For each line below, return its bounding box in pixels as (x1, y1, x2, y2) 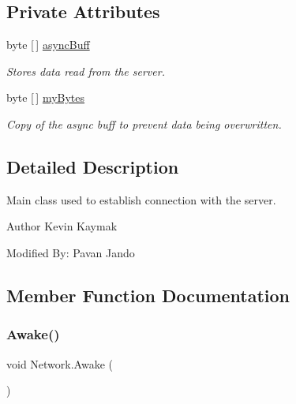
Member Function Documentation (6, 282, 290, 307)
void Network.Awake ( (6, 355, 113, 372)
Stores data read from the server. (6, 62, 165, 79)
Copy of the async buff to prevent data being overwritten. (6, 115, 282, 132)
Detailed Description (6, 154, 179, 178)
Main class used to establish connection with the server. (6, 191, 276, 208)
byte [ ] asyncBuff (6, 36, 90, 53)
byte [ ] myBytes (6, 89, 85, 106)
